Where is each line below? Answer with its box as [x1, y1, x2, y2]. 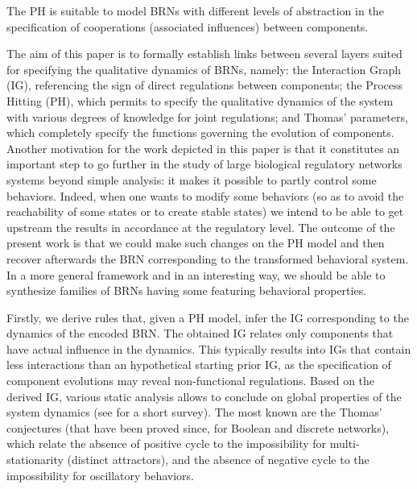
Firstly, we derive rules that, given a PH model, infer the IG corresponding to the [6, 309, 409, 325]
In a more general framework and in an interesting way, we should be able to [6, 266, 386, 283]
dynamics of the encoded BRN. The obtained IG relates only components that [6, 325, 394, 342]
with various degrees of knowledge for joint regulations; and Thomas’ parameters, [6, 108, 408, 125]
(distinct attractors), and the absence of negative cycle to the [67, 451, 370, 468]
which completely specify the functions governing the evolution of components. [6, 124, 394, 141]
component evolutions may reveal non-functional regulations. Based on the [6, 372, 375, 389]
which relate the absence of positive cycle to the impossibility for [6, 435, 327, 452]
